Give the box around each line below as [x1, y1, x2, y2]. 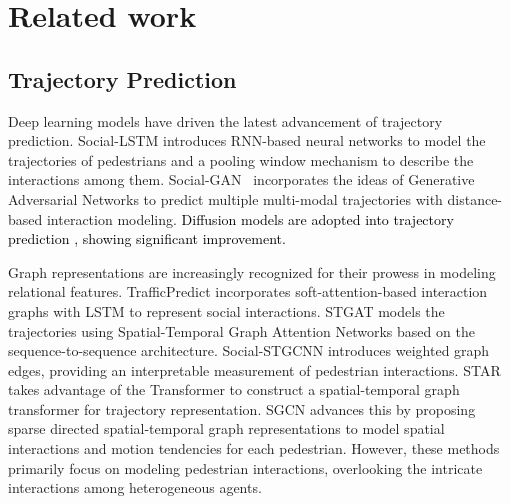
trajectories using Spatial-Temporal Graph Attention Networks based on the [8, 320, 475, 341]
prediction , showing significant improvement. [8, 228, 286, 249]
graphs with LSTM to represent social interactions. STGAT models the [8, 300, 445, 321]
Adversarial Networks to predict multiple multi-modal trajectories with [8, 188, 443, 209]
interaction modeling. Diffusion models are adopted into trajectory [46, 208, 454, 229]
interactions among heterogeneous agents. [8, 477, 262, 498]
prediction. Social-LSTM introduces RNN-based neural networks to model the [8, 130, 486, 151]
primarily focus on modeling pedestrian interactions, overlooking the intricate [8, 457, 483, 478]
